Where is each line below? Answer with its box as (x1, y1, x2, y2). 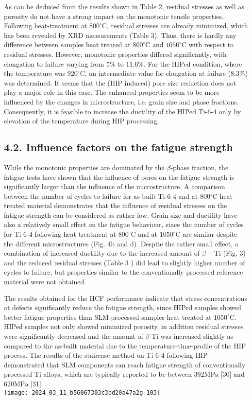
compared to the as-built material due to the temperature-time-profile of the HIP (4, 340, 246, 350)
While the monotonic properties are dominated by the (4, 162, 165, 172)
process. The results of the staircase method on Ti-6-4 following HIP (4, 350, 208, 360)
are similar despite (183, 229, 237, 239)
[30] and (220, 369, 245, 379)
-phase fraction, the (170, 162, 229, 172)
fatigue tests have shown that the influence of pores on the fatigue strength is (4, 172, 235, 182)
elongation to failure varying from (4, 58, 104, 69)
